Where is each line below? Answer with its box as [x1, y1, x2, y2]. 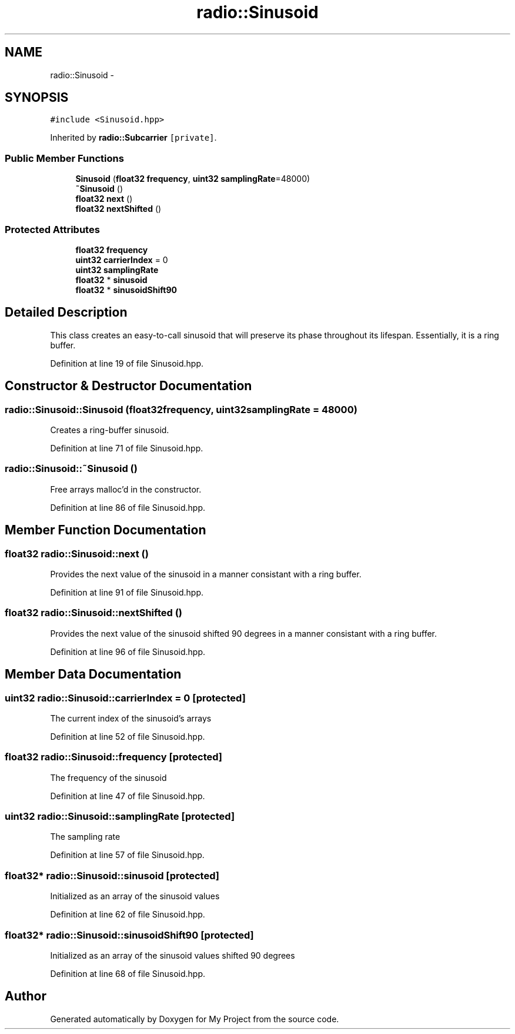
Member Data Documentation [5, 667, 182, 682]
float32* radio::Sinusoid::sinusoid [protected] [5, 869, 219, 882]
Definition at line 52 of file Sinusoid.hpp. [50, 731, 205, 742]
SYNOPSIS [5, 90, 69, 105]
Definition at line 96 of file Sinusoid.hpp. [50, 646, 206, 657]
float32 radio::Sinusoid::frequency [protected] [5, 751, 223, 763]
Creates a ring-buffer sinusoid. [50, 425, 169, 435]
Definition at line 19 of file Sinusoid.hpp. [50, 358, 204, 368]
